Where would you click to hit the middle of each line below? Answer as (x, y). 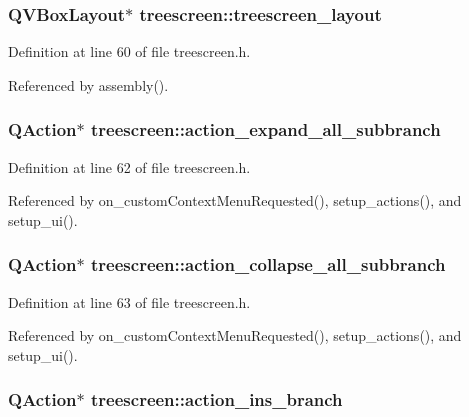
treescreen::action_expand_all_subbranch (266, 129)
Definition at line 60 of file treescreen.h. (129, 51)
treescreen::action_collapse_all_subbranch (268, 264)
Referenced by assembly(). (88, 84)
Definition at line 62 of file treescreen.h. (129, 166)
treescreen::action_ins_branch (217, 399)
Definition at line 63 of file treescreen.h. (129, 301)
